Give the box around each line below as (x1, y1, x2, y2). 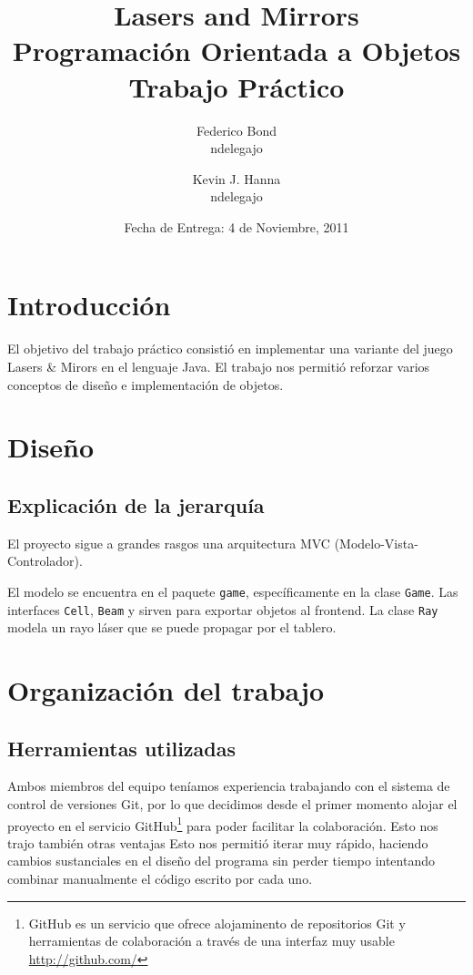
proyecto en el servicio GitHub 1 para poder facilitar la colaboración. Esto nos (7, 813, 438, 835)
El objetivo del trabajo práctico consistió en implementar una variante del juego (7, 339, 453, 358)
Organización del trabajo (7, 672, 325, 709)
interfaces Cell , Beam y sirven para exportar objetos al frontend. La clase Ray (7, 600, 438, 619)
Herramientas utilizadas (7, 734, 236, 762)
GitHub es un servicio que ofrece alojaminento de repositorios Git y (28, 913, 406, 932)
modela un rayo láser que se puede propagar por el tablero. (7, 618, 337, 637)
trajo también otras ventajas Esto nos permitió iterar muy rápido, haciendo (7, 833, 428, 852)
